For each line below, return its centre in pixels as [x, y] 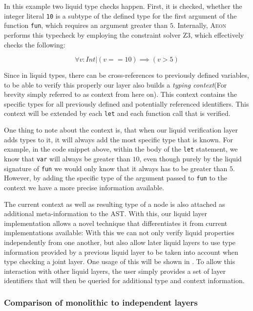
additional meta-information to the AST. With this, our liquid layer [105, 213]
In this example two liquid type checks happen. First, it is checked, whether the [123, 6]
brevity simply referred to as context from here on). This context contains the [120, 94]
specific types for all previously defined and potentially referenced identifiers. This [126, 103]
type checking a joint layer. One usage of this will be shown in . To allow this [120, 261]
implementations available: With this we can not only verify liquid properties [119, 233]
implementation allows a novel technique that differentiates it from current [116, 223]
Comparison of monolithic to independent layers [101, 302]
